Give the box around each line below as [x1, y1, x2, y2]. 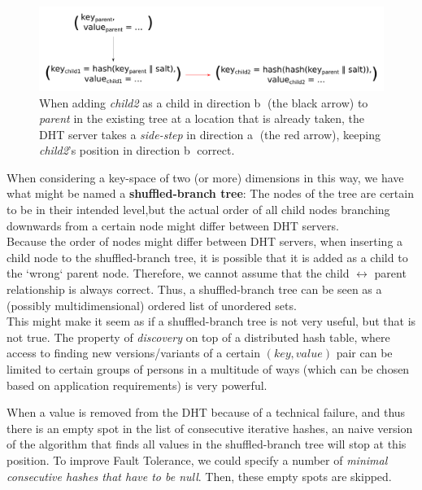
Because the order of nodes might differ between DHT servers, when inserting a [7, 233, 403, 250]
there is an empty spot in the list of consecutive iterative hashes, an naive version [7, 419, 413, 436]
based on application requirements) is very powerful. [7, 376, 268, 393]
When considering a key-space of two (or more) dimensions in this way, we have [7, 168, 404, 186]
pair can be [336, 344, 393, 361]
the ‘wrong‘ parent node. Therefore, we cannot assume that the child [7, 265, 350, 282]
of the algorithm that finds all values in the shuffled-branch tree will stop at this [7, 435, 407, 453]
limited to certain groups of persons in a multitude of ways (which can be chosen [7, 361, 410, 378]
